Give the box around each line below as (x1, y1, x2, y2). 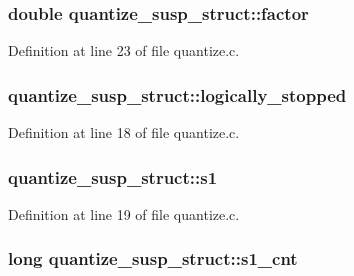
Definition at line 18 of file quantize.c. (8, 122, 240, 143)
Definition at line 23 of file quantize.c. (8, 40, 240, 61)
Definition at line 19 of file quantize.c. (8, 203, 240, 224)
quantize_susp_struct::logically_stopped (8, 82, 347, 107)
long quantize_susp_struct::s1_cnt (8, 246, 298, 271)
